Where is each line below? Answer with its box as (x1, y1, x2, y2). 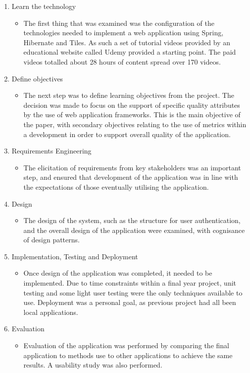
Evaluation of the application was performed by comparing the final (23, 340, 229, 351)
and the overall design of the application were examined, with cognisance (23, 224, 245, 235)
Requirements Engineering (11, 146, 92, 156)
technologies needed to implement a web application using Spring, (23, 27, 224, 38)
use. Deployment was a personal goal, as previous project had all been (23, 297, 236, 307)
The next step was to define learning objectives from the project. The (23, 90, 234, 100)
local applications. (23, 306, 78, 317)
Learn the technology (11, 1, 76, 11)
